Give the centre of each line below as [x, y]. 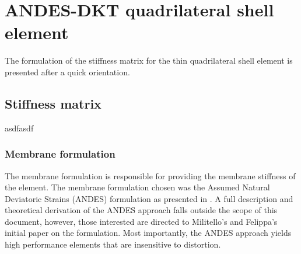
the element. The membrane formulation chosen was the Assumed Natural [137, 187]
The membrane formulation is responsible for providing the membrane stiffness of [150, 175]
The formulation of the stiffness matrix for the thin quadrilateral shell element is [149, 60]
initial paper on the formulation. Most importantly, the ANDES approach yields [148, 233]
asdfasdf [19, 128]
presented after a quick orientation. [67, 72]
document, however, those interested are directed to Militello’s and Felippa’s [141, 221]
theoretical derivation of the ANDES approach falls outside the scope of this [141, 210]
